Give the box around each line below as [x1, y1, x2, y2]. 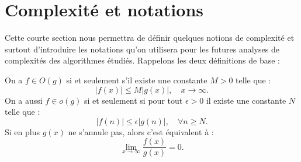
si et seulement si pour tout [84, 94, 183, 106]
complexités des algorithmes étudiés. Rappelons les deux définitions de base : [5, 54, 280, 66]
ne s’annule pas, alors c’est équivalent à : [68, 125, 214, 138]
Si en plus [5, 125, 40, 138]
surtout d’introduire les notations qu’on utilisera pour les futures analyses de [5, 43, 279, 55]
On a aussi [5, 94, 43, 106]
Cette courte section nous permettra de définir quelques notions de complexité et [5, 31, 295, 44]
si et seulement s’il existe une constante [66, 73, 207, 86]
